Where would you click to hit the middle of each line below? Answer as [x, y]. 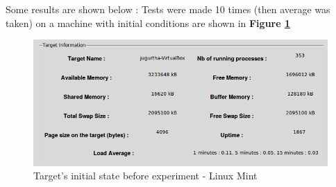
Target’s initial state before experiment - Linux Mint [145, 176]
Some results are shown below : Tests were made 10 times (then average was [168, 9]
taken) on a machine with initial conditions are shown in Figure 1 [148, 23]
